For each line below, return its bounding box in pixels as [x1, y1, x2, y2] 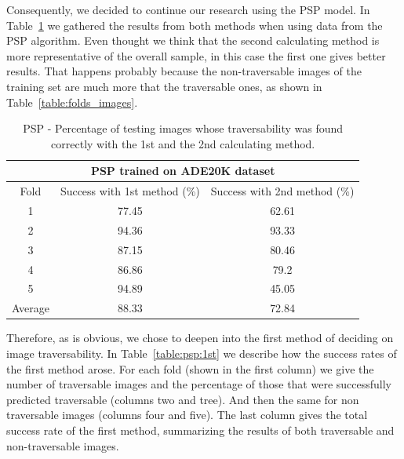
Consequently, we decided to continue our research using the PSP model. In [6, 2, 370, 17]
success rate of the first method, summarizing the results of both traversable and [6, 421, 395, 438]
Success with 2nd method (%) [210, 183, 355, 199]
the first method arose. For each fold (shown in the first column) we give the [6, 360, 374, 377]
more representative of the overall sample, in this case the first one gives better [6, 47, 386, 64]
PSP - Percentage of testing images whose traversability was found [23, 120, 344, 137]
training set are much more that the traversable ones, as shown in [6, 78, 322, 94]
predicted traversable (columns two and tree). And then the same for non [6, 391, 359, 407]
